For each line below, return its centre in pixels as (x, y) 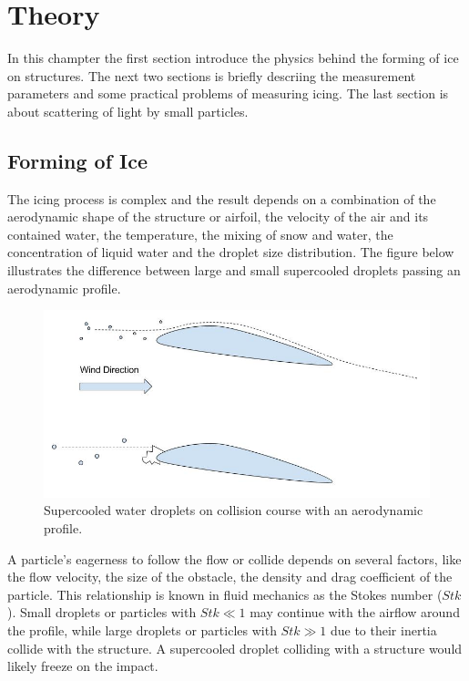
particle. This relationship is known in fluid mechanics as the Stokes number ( (225, 594)
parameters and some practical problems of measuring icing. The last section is (228, 93)
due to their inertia (383, 630)
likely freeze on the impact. (83, 666)
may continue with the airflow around (355, 612)
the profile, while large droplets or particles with (142, 630)
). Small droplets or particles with (102, 612)
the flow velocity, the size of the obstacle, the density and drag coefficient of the (230, 577)
